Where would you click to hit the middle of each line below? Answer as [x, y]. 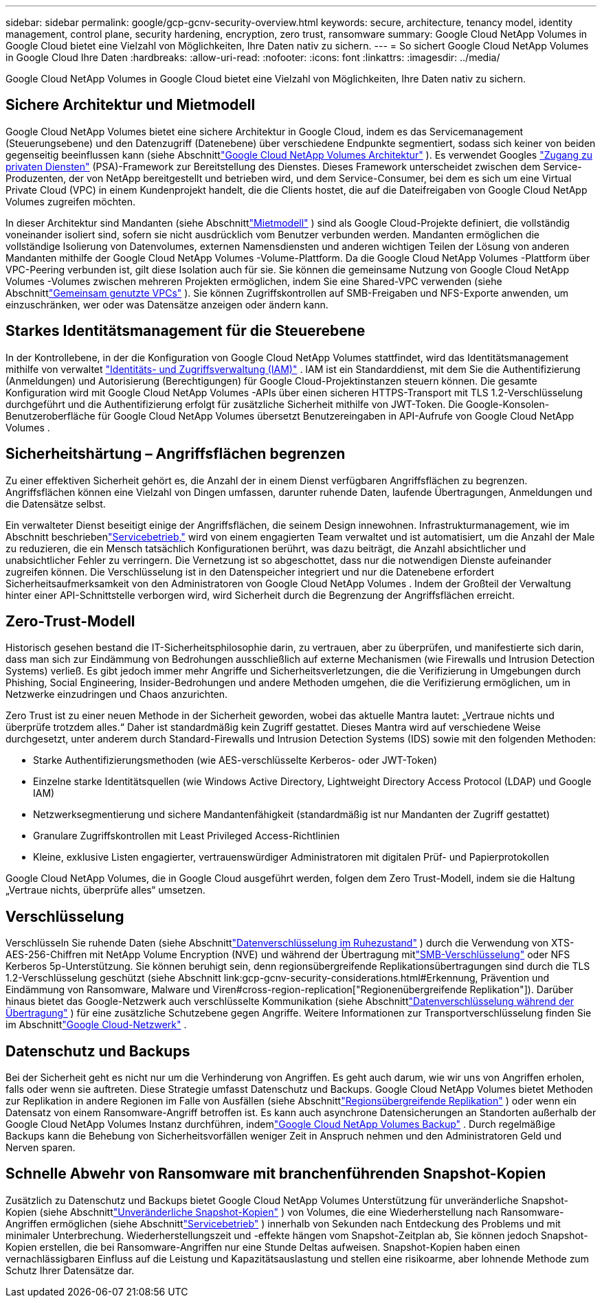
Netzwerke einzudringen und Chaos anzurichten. [117, 694]
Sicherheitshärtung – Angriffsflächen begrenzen [176, 454]
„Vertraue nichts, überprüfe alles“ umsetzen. [105, 890]
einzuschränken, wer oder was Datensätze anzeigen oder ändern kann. [167, 304]
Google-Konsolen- [508, 404]
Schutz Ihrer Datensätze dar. [70, 1270]
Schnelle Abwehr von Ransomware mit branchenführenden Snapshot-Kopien [276, 1174]
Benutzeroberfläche [51, 416]
